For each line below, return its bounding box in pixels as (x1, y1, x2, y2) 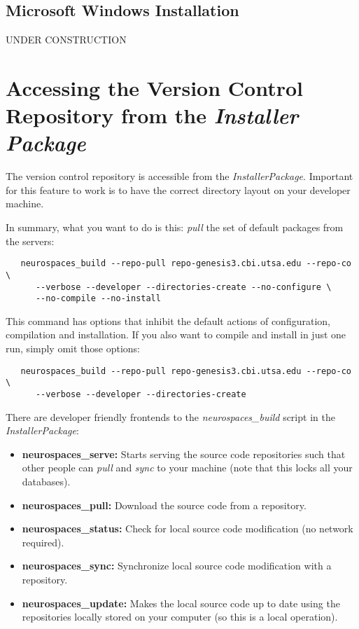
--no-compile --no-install (35, 293, 161, 304)
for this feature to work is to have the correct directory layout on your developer (6, 182, 351, 197)
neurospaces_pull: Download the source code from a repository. (22, 497, 307, 512)
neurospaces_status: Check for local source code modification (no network (22, 521, 353, 536)
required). (22, 534, 64, 549)
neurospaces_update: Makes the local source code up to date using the (22, 595, 340, 610)
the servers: (6, 233, 55, 248)
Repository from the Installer (6, 101, 299, 130)
